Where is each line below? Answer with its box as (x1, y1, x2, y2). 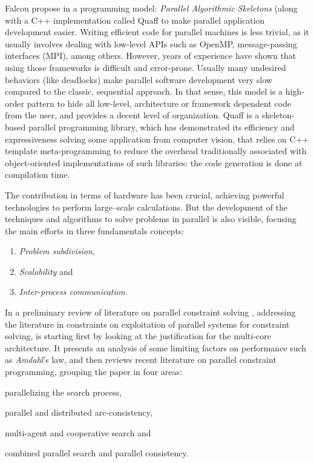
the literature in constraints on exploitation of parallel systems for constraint (5, 317, 290, 330)
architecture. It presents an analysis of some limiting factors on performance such (5, 341, 307, 354)
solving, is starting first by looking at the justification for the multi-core (5, 330, 272, 342)
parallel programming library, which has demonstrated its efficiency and (28, 120, 295, 133)
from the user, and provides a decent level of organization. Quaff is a (5, 109, 260, 121)
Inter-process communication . (19, 285, 128, 298)
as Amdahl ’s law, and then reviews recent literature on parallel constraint (5, 353, 276, 366)
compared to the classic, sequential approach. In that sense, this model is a (5, 85, 283, 98)
